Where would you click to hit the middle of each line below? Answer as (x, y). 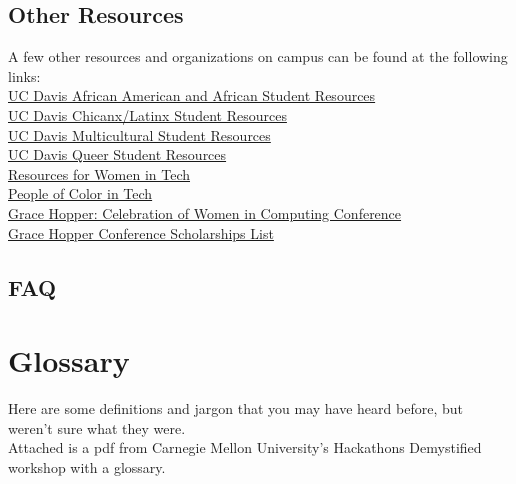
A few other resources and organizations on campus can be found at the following (258, 56)
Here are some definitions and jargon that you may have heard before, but (235, 408)
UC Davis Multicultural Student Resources (139, 134)
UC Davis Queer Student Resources (117, 154)
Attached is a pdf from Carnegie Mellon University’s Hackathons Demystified (245, 447)
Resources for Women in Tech (99, 173)
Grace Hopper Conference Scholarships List (141, 232)
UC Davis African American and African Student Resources (192, 95)
